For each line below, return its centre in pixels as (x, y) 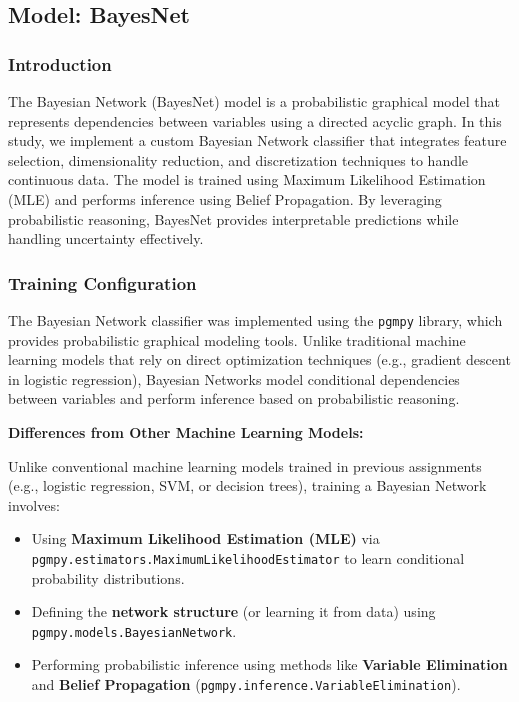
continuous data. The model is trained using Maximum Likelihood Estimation (247, 179)
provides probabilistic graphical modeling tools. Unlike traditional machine (237, 339)
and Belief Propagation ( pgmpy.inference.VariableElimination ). (246, 684)
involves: (34, 504)
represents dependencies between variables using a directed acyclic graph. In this (255, 120)
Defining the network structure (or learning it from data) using (233, 611)
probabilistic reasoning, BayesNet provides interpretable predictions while (233, 218)
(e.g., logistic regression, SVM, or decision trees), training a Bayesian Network (247, 485)
